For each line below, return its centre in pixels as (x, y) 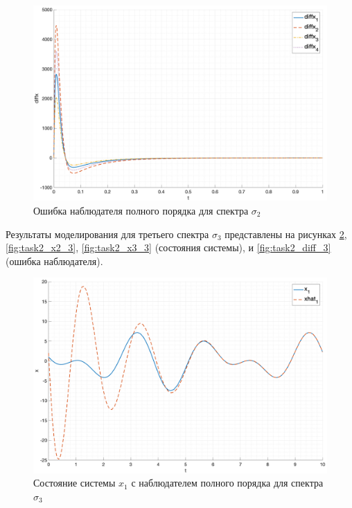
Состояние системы (74, 483)
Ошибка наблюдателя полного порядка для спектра (141, 210)
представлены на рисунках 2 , (286, 234)
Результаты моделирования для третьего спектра (107, 234)
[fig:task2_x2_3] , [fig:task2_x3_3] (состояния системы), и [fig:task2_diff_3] (168, 247)
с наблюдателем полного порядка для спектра (227, 483)
